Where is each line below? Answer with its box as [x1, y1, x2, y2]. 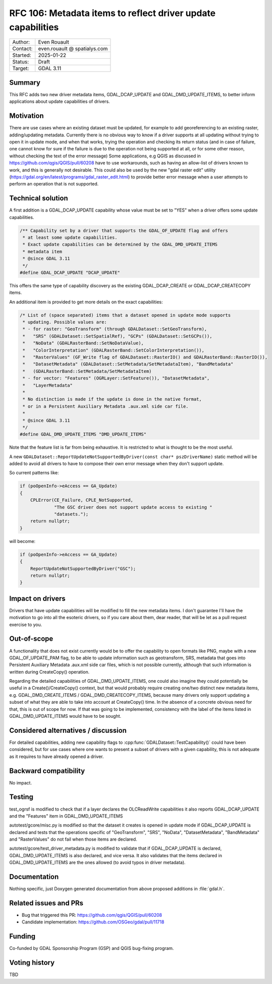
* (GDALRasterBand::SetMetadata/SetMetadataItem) [22, 368, 152, 374]
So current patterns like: [9, 470, 59, 476]
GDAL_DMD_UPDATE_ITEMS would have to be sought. [9, 713, 121, 719]
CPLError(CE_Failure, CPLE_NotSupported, [30, 497, 133, 503]
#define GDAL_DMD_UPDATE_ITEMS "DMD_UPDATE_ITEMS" [19, 432, 147, 437]
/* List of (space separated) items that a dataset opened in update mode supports [19, 312, 231, 318]
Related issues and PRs [9, 899, 83, 907]
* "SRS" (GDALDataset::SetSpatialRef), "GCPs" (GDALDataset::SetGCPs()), [22, 333, 212, 339]
